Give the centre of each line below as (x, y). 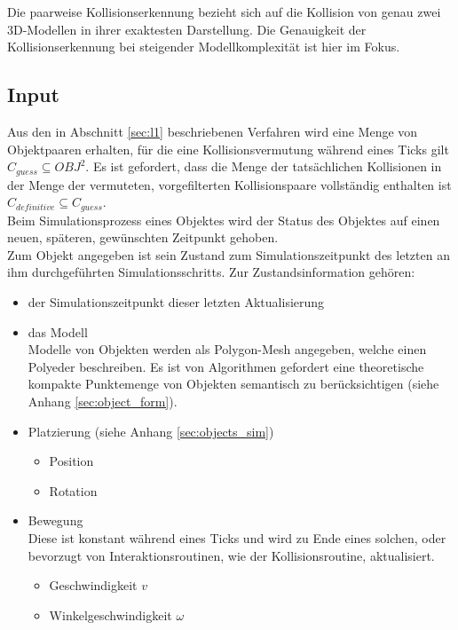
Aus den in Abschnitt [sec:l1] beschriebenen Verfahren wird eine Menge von (213, 131)
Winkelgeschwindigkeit (111, 614)
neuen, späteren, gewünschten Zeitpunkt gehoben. (143, 237)
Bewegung (55, 520)
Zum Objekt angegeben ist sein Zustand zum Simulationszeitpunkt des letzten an (229, 254)
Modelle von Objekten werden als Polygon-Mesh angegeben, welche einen (227, 349)
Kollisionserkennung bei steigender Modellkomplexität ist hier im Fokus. (204, 47)
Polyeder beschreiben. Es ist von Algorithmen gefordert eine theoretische (226, 366)
